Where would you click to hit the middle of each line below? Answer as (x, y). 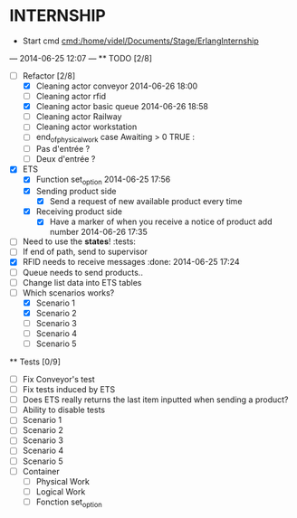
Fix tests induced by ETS (69, 390)
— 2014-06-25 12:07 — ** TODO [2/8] (81, 58)
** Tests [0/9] (35, 362)
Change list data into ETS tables (82, 282)
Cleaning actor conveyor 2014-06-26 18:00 (117, 86)
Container (41, 471)
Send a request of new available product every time (146, 202)
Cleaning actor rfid (71, 97)
